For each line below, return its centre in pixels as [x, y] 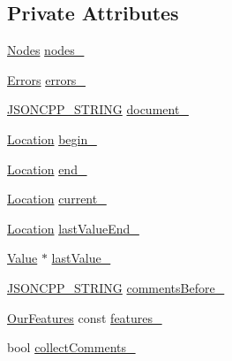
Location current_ [57, 199]
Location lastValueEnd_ [73, 228]
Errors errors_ [46, 79]
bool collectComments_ [71, 347]
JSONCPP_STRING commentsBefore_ [116, 287]
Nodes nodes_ [46, 50]
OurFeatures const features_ [85, 317]
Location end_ [47, 169]
